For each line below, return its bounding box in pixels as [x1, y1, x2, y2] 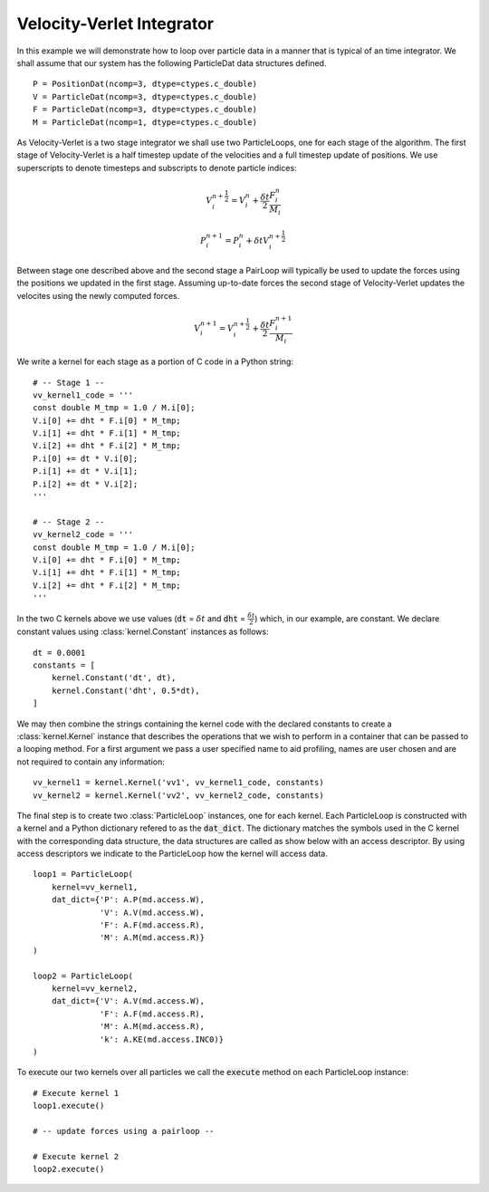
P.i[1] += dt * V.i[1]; [33, 466, 139, 476]
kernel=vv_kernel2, [51, 984, 139, 994]
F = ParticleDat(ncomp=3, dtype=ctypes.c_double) [33, 104, 258, 115]
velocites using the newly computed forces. [16, 290, 180, 301]
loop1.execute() [33, 1101, 105, 1111]
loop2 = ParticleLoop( [33, 970, 134, 981]
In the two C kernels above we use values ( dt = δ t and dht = [16, 612, 246, 624]
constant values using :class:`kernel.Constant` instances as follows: [16, 626, 269, 638]
